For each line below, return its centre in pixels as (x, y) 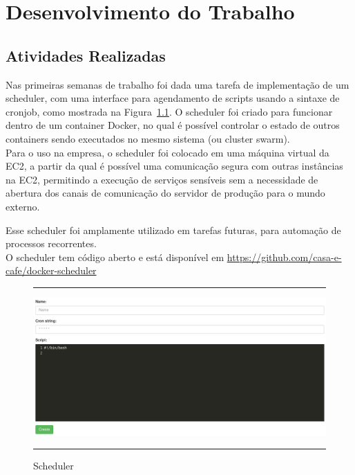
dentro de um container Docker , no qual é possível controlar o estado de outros (173, 125)
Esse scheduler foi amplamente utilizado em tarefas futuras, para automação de (173, 230)
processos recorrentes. (51, 243)
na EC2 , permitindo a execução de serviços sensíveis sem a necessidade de (162, 179)
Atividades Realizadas (86, 55)
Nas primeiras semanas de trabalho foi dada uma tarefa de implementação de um (177, 84)
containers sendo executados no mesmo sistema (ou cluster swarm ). (148, 138)
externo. (23, 206)
